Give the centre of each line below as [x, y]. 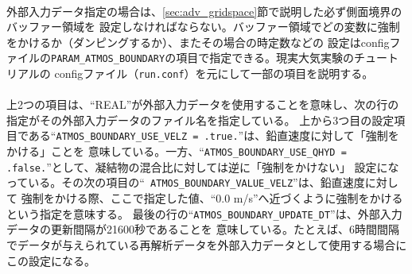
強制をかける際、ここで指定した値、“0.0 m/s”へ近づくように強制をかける [212, 198]
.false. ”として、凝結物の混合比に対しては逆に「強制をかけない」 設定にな [203, 166]
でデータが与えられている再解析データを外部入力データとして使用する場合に [207, 244]
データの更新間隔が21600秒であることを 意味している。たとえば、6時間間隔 [203, 229]
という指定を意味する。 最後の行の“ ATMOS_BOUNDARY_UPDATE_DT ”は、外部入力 [204, 213]
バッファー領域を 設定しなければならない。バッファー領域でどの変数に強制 [203, 27]
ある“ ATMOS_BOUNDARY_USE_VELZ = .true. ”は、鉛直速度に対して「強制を [214, 135]
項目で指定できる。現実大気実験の [265, 58]
